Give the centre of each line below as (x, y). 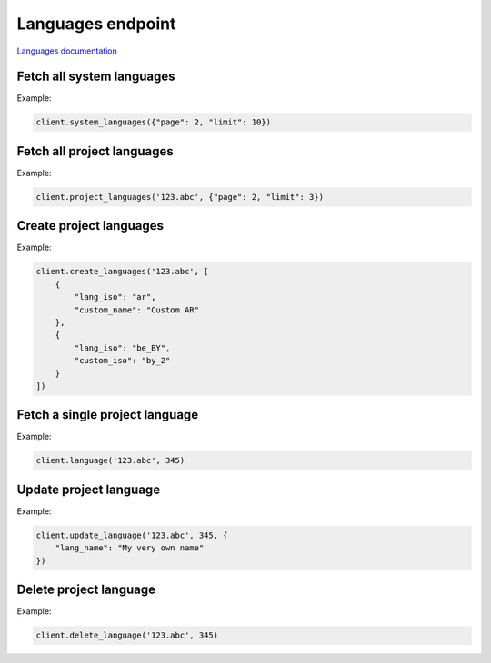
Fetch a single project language (108, 415)
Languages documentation (67, 51)
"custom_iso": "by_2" (122, 361)
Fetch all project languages (95, 151)
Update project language (89, 489)
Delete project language (86, 590)
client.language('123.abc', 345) (110, 460)
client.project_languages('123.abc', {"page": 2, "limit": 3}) (180, 197)
